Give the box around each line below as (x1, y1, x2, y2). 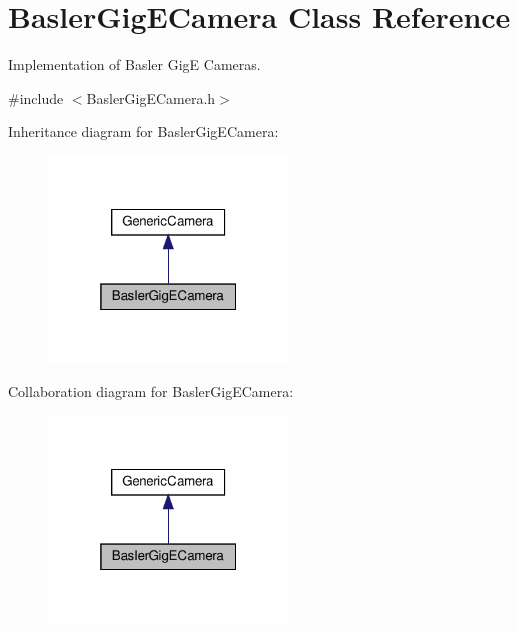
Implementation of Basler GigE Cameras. (8, 54, 261, 75)
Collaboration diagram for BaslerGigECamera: (8, 380, 294, 401)
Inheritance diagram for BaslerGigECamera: (8, 121, 279, 142)
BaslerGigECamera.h (86, 87, 216, 108)
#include (8, 87, 64, 108)
